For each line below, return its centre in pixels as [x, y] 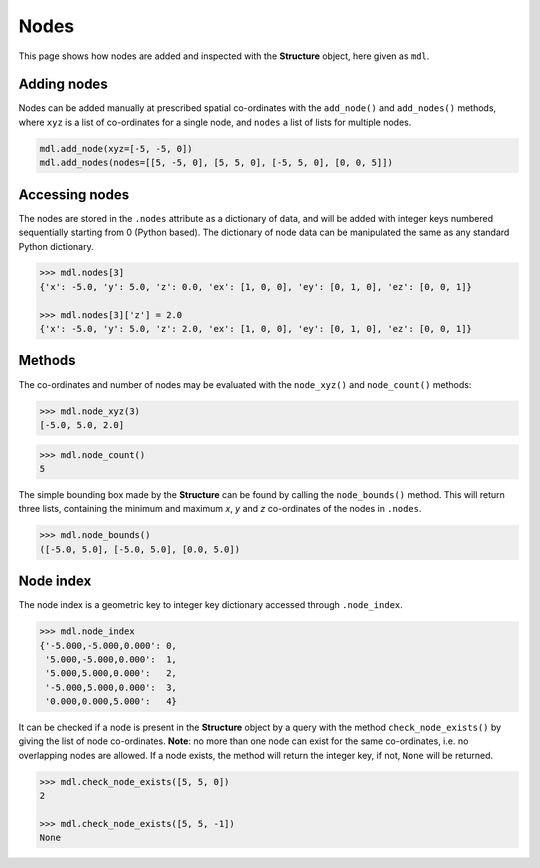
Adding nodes [63, 84]
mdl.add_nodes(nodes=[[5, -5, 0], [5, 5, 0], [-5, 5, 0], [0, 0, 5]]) [216, 163]
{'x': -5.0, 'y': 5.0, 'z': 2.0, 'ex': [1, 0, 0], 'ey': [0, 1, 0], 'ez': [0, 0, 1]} [255, 329]
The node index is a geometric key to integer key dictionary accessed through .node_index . [211, 605]
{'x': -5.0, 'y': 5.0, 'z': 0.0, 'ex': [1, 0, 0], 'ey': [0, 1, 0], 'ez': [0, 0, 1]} [255, 286]
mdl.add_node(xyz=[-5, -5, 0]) [116, 148]
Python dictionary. [56, 246]
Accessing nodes [74, 194]
